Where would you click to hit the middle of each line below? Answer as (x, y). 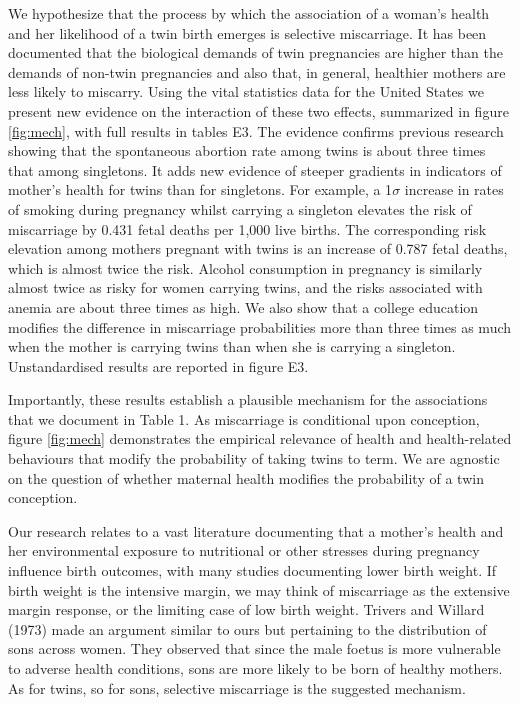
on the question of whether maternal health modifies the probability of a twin (246, 477)
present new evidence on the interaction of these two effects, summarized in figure (258, 110)
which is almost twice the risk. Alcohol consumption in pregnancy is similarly (245, 267)
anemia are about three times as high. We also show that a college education (243, 306)
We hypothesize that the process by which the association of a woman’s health (249, 13)
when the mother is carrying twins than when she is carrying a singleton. (232, 346)
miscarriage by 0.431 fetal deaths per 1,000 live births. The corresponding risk (247, 228)
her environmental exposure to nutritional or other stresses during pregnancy (244, 550)
